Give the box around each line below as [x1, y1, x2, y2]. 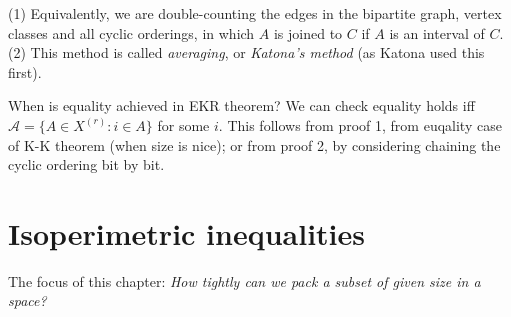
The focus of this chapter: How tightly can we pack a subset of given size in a [8, 270, 481, 291]
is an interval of [389, 22, 485, 43]
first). [8, 61, 42, 82]
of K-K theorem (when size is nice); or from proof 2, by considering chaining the [8, 134, 501, 155]
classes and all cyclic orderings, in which [8, 22, 255, 43]
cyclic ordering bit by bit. [8, 154, 165, 175]
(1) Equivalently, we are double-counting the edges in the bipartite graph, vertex [8, 3, 502, 23]
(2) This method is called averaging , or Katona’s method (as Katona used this [8, 42, 485, 63]
